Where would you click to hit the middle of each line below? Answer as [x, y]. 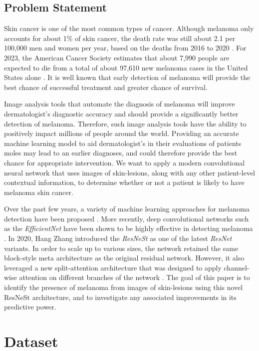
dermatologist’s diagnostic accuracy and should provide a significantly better [121, 113]
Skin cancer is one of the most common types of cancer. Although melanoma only [129, 28]
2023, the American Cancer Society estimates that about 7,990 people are [117, 57]
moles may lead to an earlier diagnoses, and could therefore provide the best [121, 153]
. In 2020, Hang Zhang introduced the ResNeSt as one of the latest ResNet [118, 238]
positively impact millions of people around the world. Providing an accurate [122, 133]
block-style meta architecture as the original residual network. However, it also [124, 258]
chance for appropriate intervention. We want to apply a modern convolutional [125, 162]
